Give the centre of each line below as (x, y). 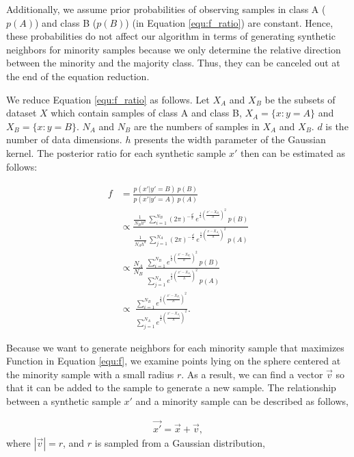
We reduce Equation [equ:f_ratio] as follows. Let (108, 99)
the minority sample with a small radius (90, 374)
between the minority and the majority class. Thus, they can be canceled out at (173, 63)
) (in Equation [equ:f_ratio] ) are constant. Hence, (229, 22)
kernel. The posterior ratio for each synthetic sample (116, 152)
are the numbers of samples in (196, 126)
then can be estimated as (292, 152)
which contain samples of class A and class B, (146, 113)
